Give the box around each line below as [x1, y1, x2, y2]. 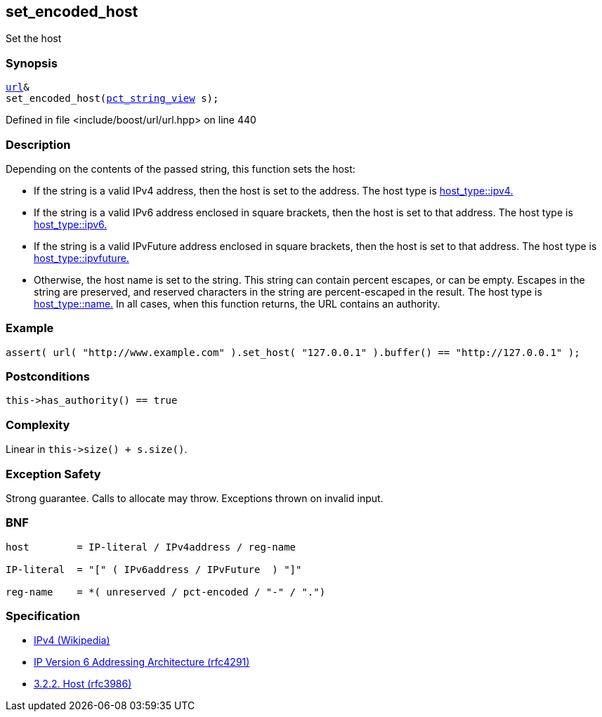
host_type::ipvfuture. [34, 251, 129, 264]
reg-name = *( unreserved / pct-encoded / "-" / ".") [6, 586, 326, 598]
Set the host [6, 32, 62, 45]
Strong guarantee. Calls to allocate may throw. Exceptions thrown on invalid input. [6, 492, 384, 504]
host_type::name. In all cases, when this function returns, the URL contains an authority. [34, 297, 440, 310]
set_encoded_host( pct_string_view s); [6, 93, 219, 105]
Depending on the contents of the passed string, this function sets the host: [6, 162, 355, 175]
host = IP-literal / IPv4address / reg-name [6, 541, 296, 553]
